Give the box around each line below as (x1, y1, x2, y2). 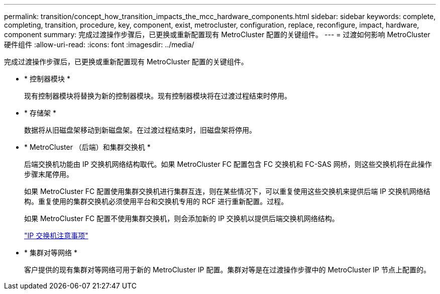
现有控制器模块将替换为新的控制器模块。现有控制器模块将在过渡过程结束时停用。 (24, 91, 291, 100)
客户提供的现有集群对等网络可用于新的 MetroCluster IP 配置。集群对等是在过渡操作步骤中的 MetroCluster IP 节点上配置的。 (24, 265, 430, 274)
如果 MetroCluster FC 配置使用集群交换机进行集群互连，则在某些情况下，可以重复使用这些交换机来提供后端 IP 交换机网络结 (24, 187, 430, 195)
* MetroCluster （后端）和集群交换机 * (24, 143, 151, 151)
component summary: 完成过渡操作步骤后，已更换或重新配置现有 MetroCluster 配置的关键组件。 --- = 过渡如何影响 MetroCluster (4, 30, 430, 39)
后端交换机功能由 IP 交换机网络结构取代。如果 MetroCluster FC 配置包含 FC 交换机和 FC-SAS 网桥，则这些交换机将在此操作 (24, 160, 432, 168)
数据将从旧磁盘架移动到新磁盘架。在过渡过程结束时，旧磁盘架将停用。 (24, 126, 256, 134)
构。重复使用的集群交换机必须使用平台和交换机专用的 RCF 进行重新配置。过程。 (24, 197, 288, 206)
